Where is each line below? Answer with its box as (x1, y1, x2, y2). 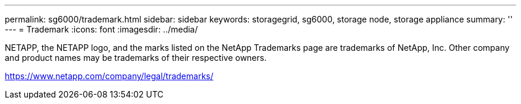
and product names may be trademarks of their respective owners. (5, 53, 267, 63)
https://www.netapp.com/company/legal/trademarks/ (5, 71, 214, 81)
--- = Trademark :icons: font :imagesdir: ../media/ (5, 24, 198, 34)
